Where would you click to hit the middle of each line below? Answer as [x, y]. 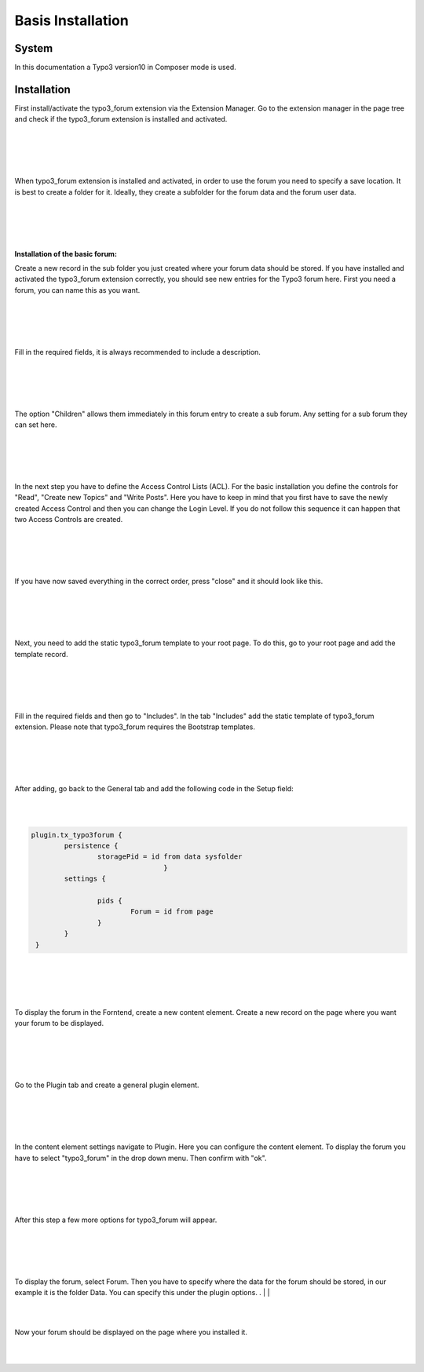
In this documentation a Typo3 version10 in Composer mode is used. [126, 68]
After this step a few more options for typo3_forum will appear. [116, 1220]
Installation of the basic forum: [66, 254]
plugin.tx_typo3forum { [77, 835]
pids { [110, 900]
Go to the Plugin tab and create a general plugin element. [107, 1085]
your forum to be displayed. [59, 1024]
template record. [41, 654]
